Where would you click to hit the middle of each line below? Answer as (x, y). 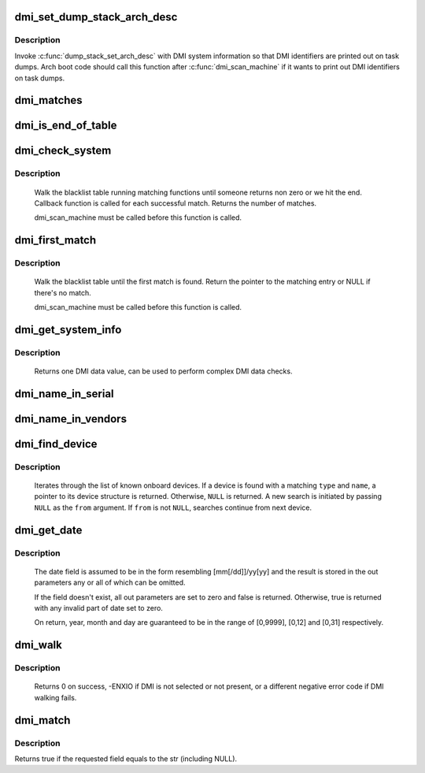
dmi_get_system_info (68, 330)
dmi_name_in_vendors (71, 419)
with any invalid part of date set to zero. (98, 608)
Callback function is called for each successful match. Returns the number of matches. (176, 203)
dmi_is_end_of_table (66, 126)
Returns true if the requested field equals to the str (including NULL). (126, 758)
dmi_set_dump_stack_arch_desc (96, 17)
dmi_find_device (56, 444)
